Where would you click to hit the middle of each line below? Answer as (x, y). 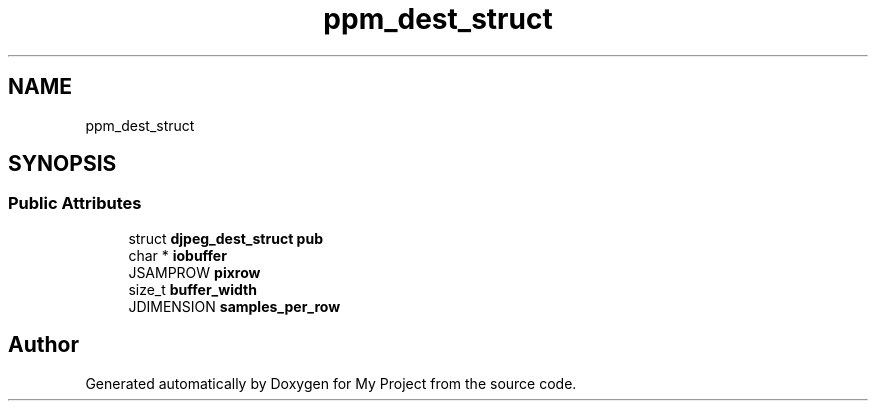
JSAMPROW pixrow (194, 272)
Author (43, 345)
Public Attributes (75, 203)
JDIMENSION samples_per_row (234, 306)
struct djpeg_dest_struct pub (225, 238)
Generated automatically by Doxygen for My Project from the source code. (331, 383)
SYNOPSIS (62, 164)
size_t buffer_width (192, 289)
